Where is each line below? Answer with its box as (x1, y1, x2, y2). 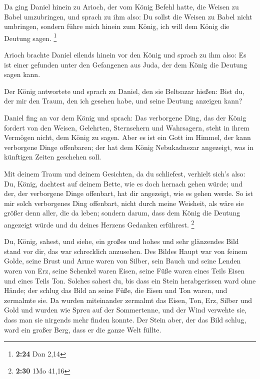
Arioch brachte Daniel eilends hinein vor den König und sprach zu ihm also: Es (4, 49, 246, 60)
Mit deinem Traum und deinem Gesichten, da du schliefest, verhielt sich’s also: (4, 168, 245, 178)
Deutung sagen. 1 (4, 31, 57, 43)
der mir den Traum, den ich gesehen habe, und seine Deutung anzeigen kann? (4, 95, 242, 106)
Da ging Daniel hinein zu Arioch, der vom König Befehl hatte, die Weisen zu (4, 1, 239, 11)
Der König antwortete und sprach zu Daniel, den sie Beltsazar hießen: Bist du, (4, 85, 244, 96)
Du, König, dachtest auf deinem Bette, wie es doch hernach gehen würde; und (4, 178, 242, 188)
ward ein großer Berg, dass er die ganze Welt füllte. (4, 324, 161, 334)
